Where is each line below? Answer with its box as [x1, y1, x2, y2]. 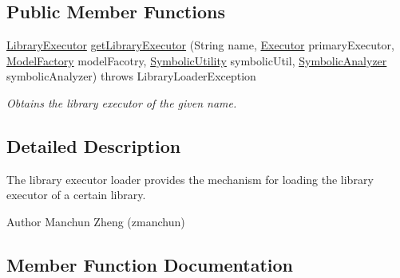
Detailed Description [6, 133, 181, 158]
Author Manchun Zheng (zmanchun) [6, 213, 185, 229]
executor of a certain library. [6, 186, 146, 203]
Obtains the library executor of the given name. [6, 94, 237, 111]
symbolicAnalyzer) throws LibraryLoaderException [6, 68, 256, 84]
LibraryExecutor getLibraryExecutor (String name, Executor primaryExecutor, [6, 37, 394, 53]
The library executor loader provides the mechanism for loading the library [6, 170, 374, 187]
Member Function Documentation [6, 252, 294, 276]
